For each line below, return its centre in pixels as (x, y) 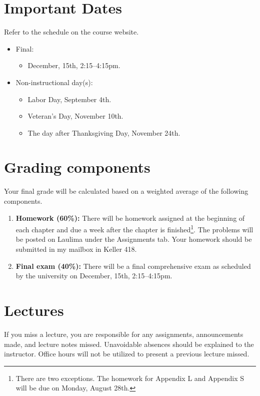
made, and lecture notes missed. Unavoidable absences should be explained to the (129, 344)
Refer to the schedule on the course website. (71, 32)
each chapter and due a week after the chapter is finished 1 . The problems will (134, 229)
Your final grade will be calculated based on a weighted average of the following (126, 191)
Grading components (77, 167)
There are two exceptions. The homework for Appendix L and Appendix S (130, 378)
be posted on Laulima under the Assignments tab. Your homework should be (134, 239)
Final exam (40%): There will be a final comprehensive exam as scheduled (133, 266)
